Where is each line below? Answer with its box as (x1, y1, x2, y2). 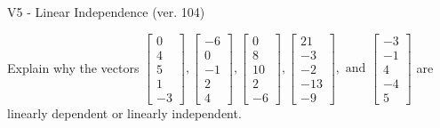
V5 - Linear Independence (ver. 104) (7, 3, 205, 20)
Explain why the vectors (7, 58, 140, 76)
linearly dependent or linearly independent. (7, 103, 242, 122)
